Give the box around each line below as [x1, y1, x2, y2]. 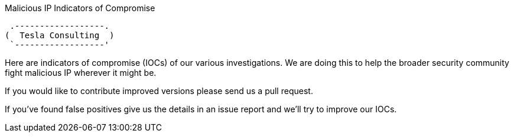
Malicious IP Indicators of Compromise [5, 3, 155, 13]
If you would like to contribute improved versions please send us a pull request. [5, 86, 313, 96]
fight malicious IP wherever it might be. [5, 68, 157, 78]
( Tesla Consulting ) [5, 31, 115, 40]
